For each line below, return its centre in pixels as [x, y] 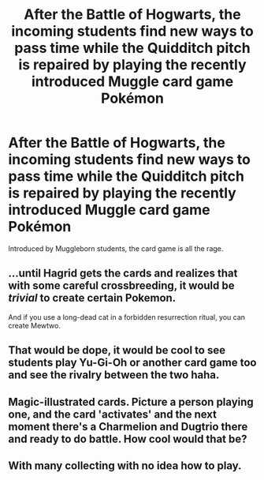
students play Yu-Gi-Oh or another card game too [132, 363]
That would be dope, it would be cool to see [117, 350]
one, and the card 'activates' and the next [112, 414]
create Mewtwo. [35, 325]
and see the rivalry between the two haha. [114, 375]
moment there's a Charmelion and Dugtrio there [128, 427]
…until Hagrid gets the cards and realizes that [123, 274]
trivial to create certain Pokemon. [92, 298]
